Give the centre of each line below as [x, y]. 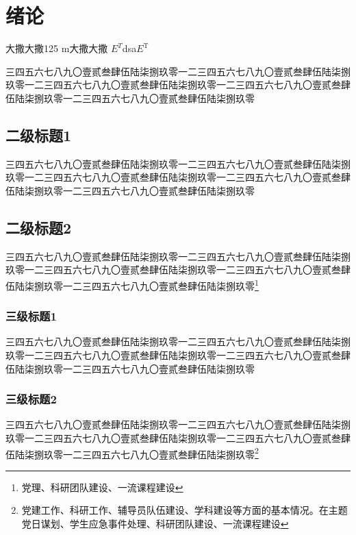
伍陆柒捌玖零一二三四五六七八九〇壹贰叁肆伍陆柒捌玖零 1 [132, 284]
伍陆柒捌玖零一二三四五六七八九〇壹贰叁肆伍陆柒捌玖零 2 [132, 453]
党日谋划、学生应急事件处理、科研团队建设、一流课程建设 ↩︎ [155, 523]
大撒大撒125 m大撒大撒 [57, 48]
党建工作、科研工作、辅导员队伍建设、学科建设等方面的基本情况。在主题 [185, 510]
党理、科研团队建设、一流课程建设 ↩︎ [102, 487]
